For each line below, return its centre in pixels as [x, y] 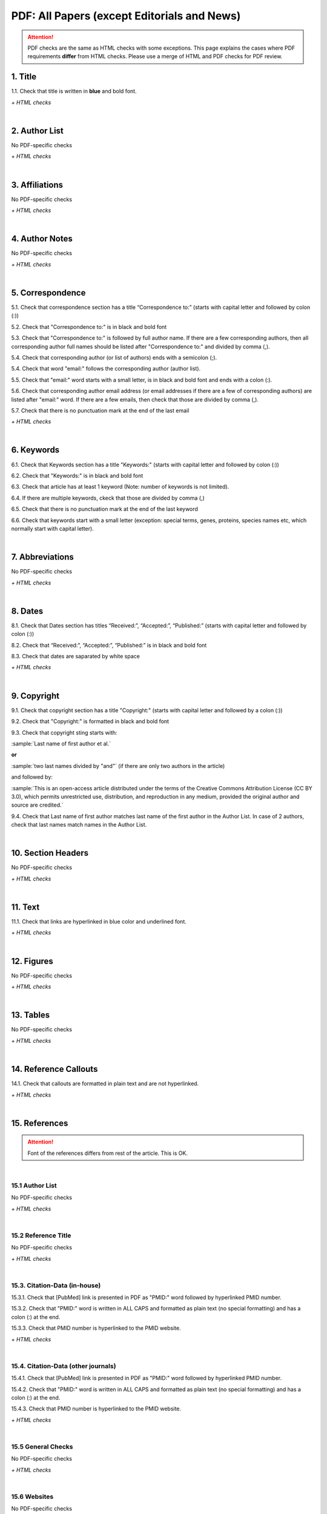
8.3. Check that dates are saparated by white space [76, 656]
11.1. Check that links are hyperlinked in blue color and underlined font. [99, 922]
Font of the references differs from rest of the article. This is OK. [107, 1153]
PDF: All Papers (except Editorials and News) [126, 16]
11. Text [25, 907]
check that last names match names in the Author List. [79, 825]
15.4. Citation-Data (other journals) [64, 1366]
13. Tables [31, 1015]
